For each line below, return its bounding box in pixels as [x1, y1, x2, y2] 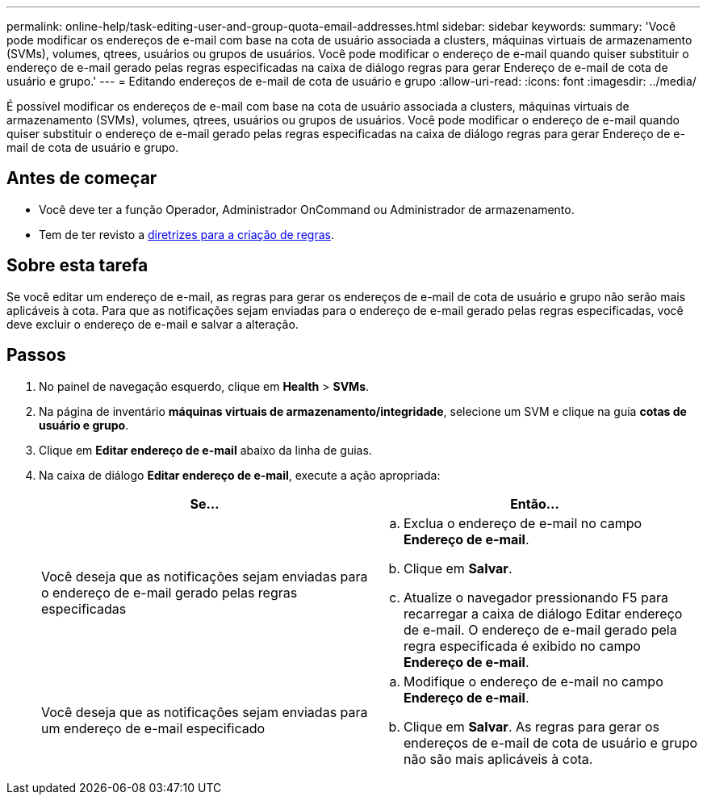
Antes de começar [6, 168, 157, 189]
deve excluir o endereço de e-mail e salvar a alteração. [6, 317, 299, 331]
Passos [6, 345, 66, 366]
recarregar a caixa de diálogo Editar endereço [404, 605, 683, 622]
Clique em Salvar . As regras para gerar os [404, 718, 659, 735]
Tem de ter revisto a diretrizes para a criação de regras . [39, 227, 334, 241]
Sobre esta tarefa [6, 255, 149, 276]
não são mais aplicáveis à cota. [404, 750, 593, 767]
